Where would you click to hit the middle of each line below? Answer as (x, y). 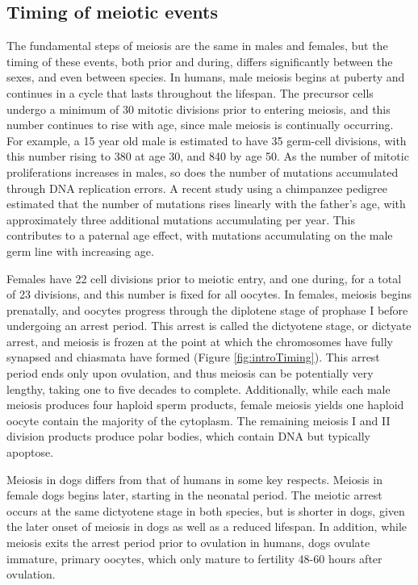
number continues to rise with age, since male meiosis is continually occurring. (200, 125)
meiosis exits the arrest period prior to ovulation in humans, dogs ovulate (188, 543)
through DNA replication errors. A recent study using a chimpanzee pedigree (197, 188)
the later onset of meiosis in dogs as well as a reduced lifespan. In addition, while (207, 526)
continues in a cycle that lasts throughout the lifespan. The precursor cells (190, 92)
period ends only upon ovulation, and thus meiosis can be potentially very (190, 373)
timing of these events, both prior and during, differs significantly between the (200, 61)
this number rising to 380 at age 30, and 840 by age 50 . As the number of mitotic (208, 156)
